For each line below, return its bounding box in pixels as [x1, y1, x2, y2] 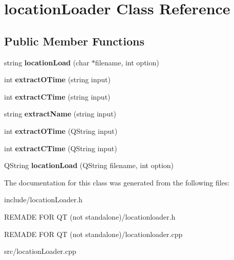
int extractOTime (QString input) [4, 125, 118, 136]
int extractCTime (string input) [4, 91, 111, 102]
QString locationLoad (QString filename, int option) [4, 160, 174, 171]
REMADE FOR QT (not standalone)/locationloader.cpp [4, 228, 183, 239]
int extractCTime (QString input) [4, 143, 117, 153]
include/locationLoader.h [4, 194, 83, 205]
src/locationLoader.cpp [4, 246, 76, 256]
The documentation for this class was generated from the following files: [4, 177, 230, 187]
